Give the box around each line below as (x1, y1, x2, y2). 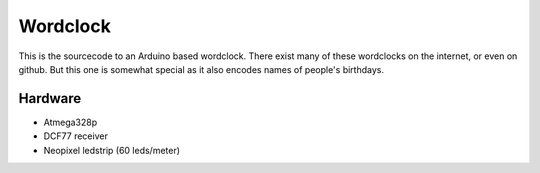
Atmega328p (43, 116, 98, 128)
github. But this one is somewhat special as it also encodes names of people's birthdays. (18, 63, 385, 75)
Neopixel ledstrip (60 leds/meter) (43, 144, 180, 156)
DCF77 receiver (43, 130, 109, 142)
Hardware (18, 90, 82, 107)
